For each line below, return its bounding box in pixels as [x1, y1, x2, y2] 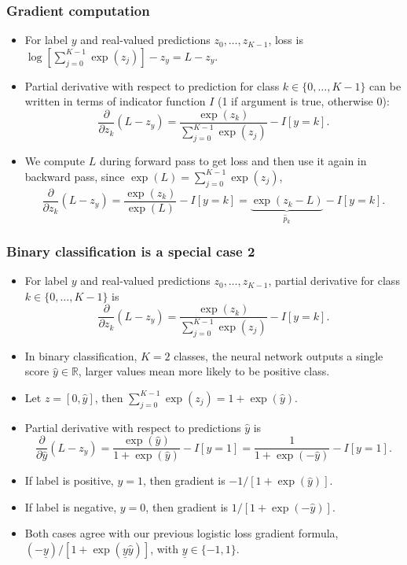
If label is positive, [24, 472, 114, 489]
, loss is [268, 31, 303, 48]
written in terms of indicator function [24, 93, 206, 109]
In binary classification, [24, 347, 137, 364]
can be [369, 77, 401, 94]
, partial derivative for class [268, 272, 400, 289]
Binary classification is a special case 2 [6, 241, 255, 260]
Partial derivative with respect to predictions [24, 419, 241, 435]
